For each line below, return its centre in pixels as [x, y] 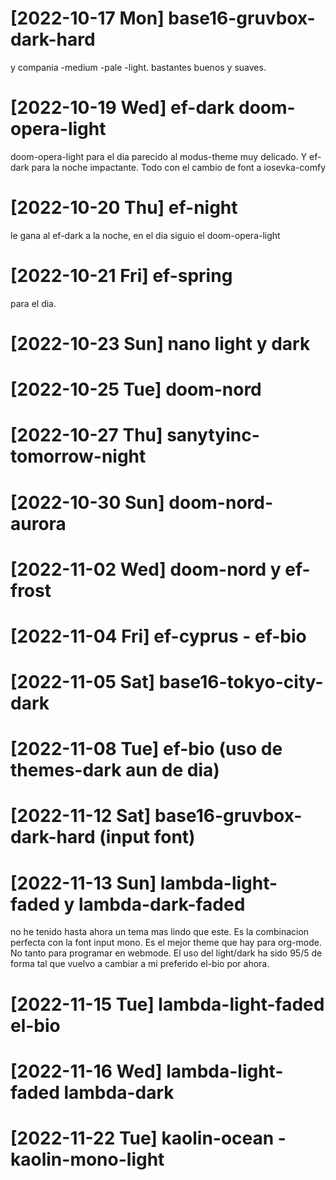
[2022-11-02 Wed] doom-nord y [146, 569]
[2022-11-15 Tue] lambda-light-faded [167, 1004]
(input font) [147, 837]
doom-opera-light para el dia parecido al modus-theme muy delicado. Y [159, 156]
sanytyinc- [213, 435]
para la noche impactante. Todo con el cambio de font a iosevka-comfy [178, 167]
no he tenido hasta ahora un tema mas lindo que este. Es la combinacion [160, 932]
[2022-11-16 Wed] [86, 1071]
